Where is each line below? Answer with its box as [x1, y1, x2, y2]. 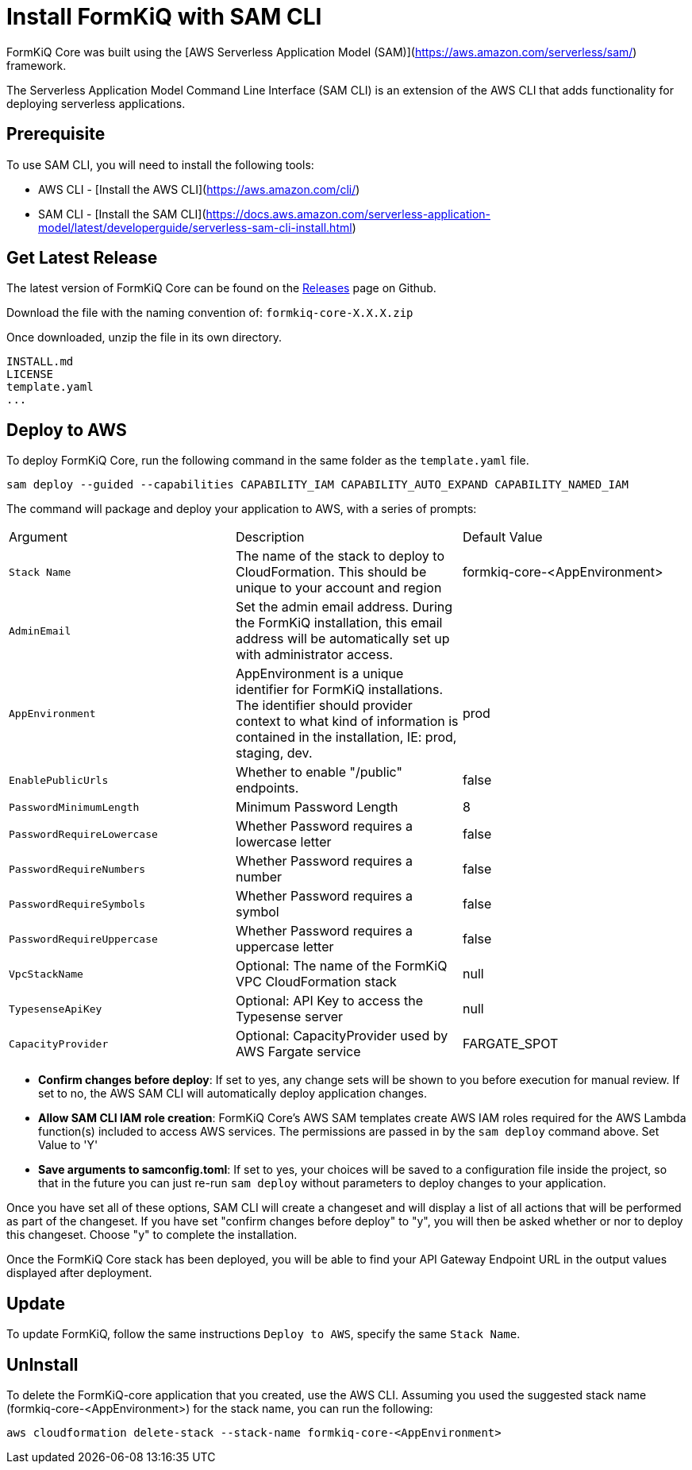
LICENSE [6, 368, 54, 381]
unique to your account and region [235, 580, 442, 596]
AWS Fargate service [235, 1044, 361, 1060]
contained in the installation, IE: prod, [235, 729, 457, 746]
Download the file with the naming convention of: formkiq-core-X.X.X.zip [6, 306, 413, 320]
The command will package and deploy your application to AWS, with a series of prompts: [6, 502, 477, 516]
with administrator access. [235, 646, 394, 663]
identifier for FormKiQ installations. [235, 681, 444, 698]
